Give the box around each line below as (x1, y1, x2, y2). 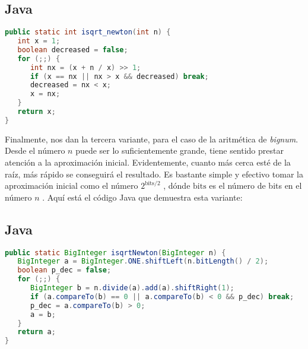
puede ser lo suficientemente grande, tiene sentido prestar (75, 144, 284, 157)
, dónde (163, 179, 190, 192)
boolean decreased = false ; (17, 45, 128, 54)
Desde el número (5, 144, 65, 157)
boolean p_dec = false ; (17, 266, 112, 275)
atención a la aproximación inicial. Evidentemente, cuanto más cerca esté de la (5, 156, 291, 169)
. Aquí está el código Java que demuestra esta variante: (42, 191, 243, 203)
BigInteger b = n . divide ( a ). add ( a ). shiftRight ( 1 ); (30, 284, 234, 293)
